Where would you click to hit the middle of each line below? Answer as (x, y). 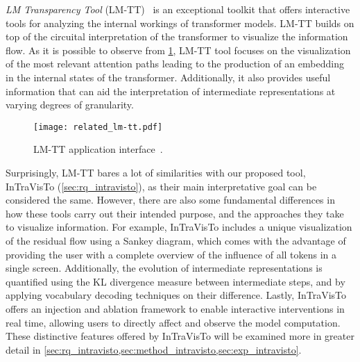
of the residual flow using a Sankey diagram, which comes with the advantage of (176, 240)
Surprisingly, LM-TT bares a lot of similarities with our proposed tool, (156, 172)
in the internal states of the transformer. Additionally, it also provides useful (168, 77)
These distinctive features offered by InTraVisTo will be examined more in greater (180, 336)
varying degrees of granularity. (70, 105)
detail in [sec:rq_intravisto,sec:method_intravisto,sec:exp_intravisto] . (154, 349)
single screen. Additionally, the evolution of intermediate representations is (164, 268)
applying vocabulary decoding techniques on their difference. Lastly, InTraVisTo (176, 295)
